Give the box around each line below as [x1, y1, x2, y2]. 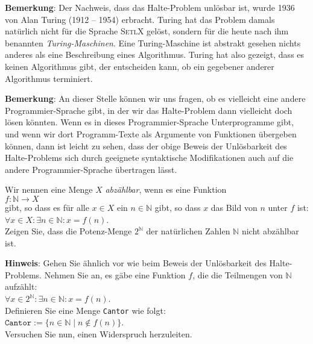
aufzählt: [5, 280, 37, 293]
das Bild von [210, 201, 258, 213]
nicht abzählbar [241, 225, 299, 237]
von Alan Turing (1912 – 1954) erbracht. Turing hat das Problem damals [5, 13, 275, 25]
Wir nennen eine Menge [5, 183, 93, 196]
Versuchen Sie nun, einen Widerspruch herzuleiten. [5, 327, 192, 340]
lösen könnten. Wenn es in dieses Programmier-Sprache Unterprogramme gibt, [5, 116, 294, 128]
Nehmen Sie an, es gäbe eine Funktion [44, 268, 186, 281]
